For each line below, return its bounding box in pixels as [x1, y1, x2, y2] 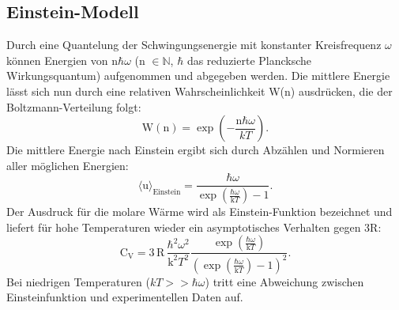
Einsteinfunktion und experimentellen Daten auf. [6, 289, 243, 305]
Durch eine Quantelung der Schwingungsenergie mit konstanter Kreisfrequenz [6, 36, 382, 53]
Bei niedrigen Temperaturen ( [6, 273, 150, 289]
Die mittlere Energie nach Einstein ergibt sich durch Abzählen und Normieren [6, 142, 385, 158]
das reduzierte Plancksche [186, 51, 312, 68]
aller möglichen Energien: [6, 157, 129, 173]
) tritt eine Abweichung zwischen [205, 273, 364, 289]
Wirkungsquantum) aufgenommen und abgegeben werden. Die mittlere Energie [6, 67, 390, 84]
